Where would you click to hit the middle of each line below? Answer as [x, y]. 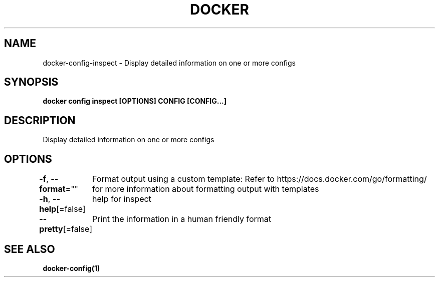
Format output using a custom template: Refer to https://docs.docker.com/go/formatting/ [260, 179]
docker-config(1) [71, 268]
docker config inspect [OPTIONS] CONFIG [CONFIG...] [135, 101]
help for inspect [122, 199]
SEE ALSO [30, 249]
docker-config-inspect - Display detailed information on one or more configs [169, 63]
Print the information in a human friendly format [182, 219]
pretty [51, 229]
